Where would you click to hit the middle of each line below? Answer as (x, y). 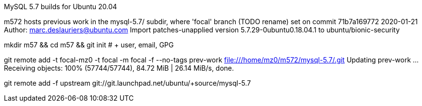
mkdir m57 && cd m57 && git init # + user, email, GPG (89, 45)
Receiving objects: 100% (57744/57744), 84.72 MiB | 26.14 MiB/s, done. (119, 68)
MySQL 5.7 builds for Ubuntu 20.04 (61, 7)
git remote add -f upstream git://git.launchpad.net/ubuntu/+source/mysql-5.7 (128, 83)
